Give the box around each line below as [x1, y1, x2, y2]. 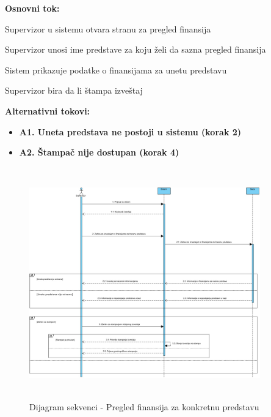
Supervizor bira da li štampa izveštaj [5, 84, 143, 97]
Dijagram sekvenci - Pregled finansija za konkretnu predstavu [29, 400, 259, 413]
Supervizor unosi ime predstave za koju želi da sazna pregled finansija [5, 43, 266, 56]
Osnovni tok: [5, 2, 60, 14]
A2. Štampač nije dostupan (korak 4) [19, 146, 179, 159]
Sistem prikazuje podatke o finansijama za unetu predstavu [5, 63, 227, 76]
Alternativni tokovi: [5, 104, 90, 117]
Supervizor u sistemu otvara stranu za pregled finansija [5, 22, 211, 35]
